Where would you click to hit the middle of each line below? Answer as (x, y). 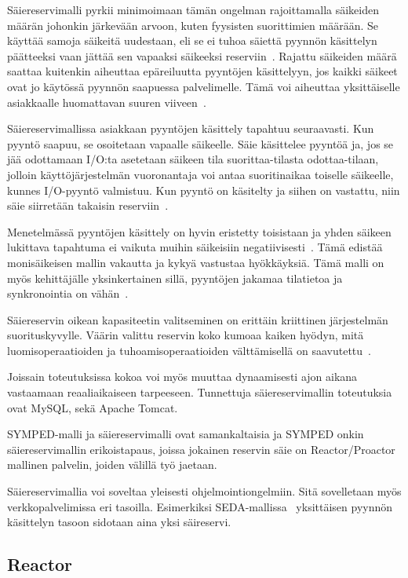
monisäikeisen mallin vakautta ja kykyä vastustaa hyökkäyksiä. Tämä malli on (196, 262)
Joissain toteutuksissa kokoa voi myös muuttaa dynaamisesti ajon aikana (182, 377)
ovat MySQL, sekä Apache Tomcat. (93, 407)
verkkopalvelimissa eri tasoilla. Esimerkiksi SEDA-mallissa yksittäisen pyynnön (200, 506)
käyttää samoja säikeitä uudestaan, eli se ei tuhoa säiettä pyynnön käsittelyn (192, 40)
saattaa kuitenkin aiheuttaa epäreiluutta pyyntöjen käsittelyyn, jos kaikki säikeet (202, 71)
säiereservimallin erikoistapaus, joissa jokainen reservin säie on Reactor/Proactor (201, 449)
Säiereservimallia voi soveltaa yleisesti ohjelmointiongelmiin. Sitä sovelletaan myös (204, 491)
